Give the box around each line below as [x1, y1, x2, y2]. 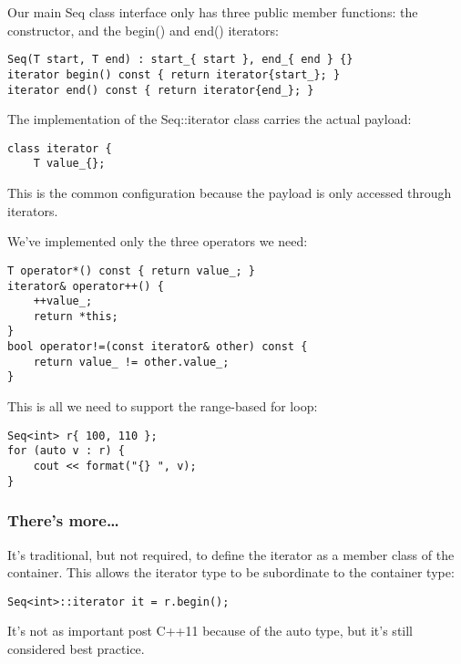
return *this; [33, 309, 118, 323]
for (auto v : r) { [7, 444, 125, 458]
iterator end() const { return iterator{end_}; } [7, 83, 314, 97]
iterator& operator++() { [7, 279, 164, 293]
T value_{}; [33, 157, 106, 171]
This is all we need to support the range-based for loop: [7, 397, 318, 416]
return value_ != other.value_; [33, 355, 230, 368]
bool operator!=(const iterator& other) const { [7, 340, 308, 354]
